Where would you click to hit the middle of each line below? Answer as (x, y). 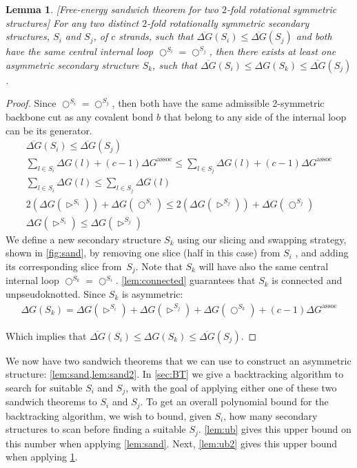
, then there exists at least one (273, 51)
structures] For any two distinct (72, 22)
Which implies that (46, 335)
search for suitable (44, 387)
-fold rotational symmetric (282, 9)
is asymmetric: (152, 293)
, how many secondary (271, 415)
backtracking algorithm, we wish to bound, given (109, 415)
